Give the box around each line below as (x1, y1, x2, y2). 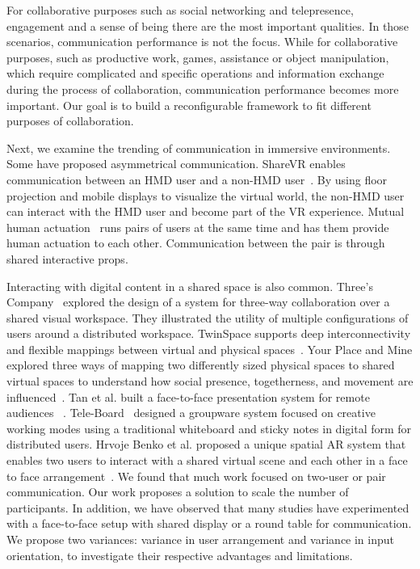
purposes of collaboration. (6, 112, 134, 129)
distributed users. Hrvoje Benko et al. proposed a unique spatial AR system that (6, 436, 406, 453)
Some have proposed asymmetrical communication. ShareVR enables (6, 155, 346, 172)
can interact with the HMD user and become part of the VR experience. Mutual (6, 203, 405, 220)
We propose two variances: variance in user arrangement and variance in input (6, 531, 395, 547)
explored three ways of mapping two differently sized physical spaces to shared (6, 356, 395, 373)
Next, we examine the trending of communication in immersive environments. (6, 139, 391, 156)
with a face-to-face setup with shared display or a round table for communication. (6, 515, 412, 532)
